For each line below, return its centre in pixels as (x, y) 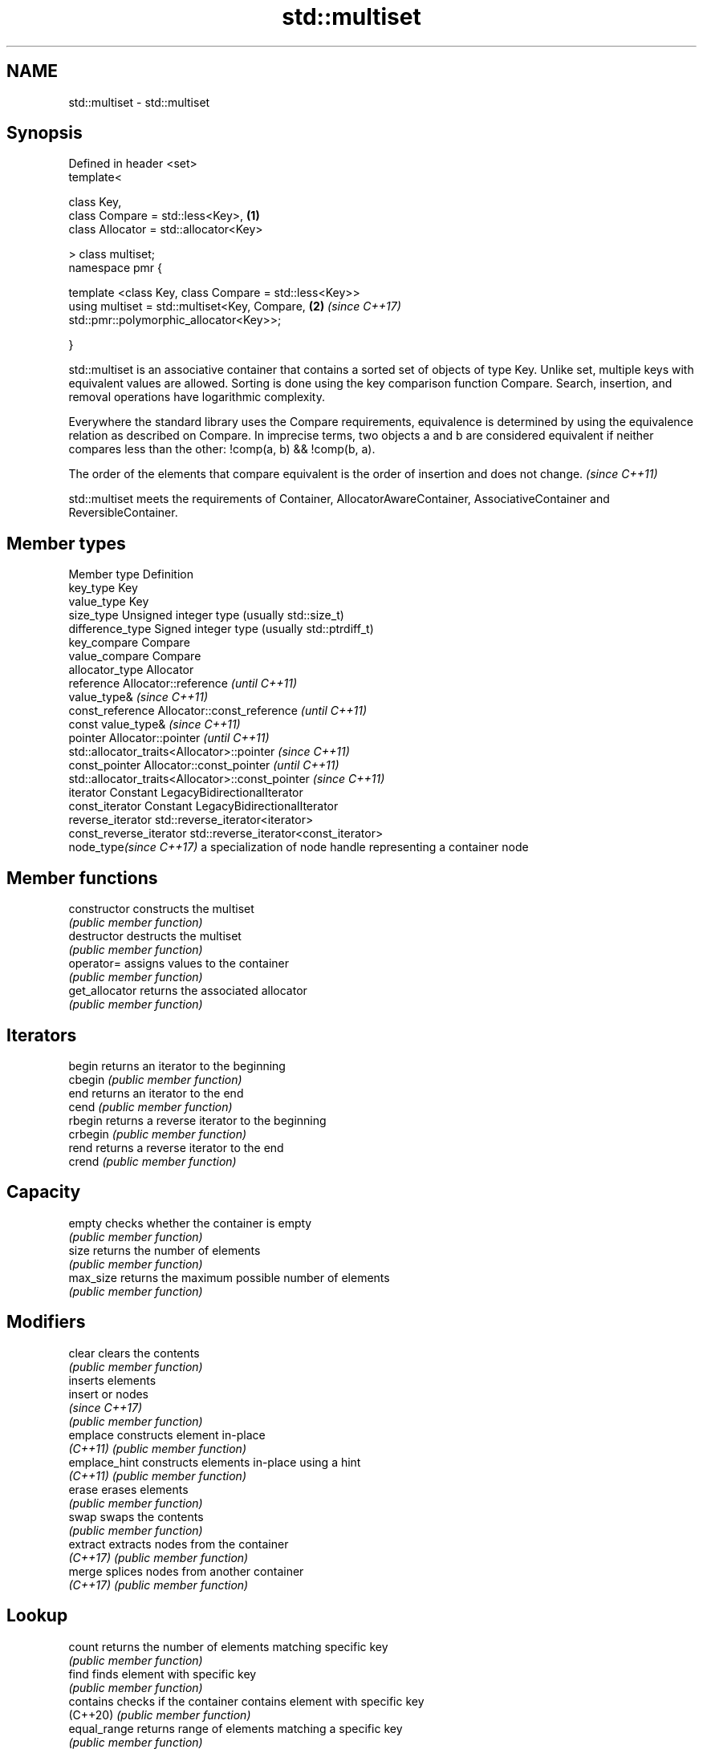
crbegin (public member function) (158, 1134)
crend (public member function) (152, 1161)
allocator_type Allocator (131, 670)
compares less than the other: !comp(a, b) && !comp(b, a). (222, 449)
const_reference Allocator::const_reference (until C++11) (218, 711)
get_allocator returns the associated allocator (188, 991)
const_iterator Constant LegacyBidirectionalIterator (203, 806)
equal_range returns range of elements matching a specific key (236, 1728)
